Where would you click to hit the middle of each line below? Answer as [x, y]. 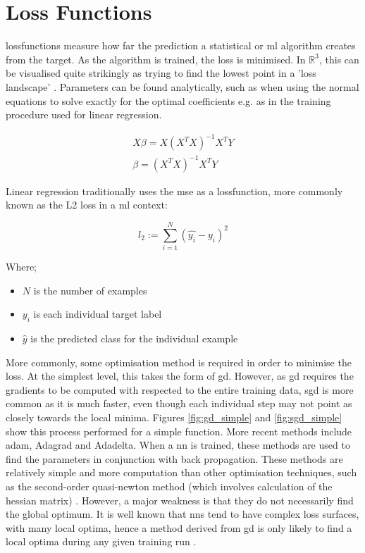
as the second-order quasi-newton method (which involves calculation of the [169, 486]
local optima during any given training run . [101, 541]
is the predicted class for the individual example [134, 338]
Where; [21, 267]
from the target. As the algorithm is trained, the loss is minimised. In [156, 59]
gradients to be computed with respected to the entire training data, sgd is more [180, 389]
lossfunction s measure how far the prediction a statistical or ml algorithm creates [181, 45]
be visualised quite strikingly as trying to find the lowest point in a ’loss [161, 73]
